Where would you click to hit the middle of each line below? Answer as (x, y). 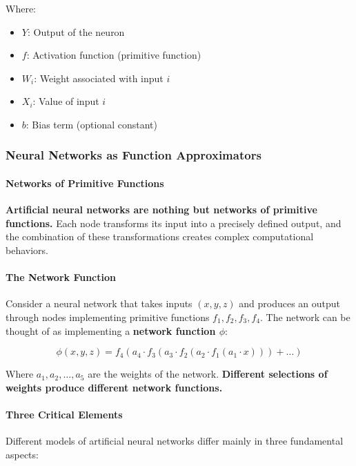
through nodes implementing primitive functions (108, 317)
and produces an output (290, 303)
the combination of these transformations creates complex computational (160, 236)
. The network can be (305, 317)
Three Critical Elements (64, 414)
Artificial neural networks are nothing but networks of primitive (161, 210)
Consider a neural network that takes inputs (99, 303)
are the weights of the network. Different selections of (208, 374)
